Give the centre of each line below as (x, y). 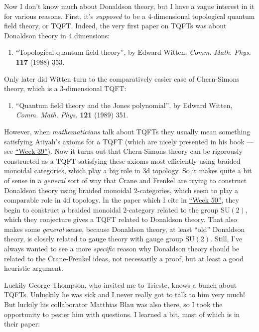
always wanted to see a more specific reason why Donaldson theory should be (122, 249)
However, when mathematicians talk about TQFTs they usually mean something (127, 131)
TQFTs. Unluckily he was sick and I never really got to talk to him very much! (125, 294)
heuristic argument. (34, 268)
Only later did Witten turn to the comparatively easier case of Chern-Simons (122, 78)
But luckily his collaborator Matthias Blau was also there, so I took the (113, 304)
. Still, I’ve (226, 239)
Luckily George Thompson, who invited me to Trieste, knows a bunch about (121, 284)
